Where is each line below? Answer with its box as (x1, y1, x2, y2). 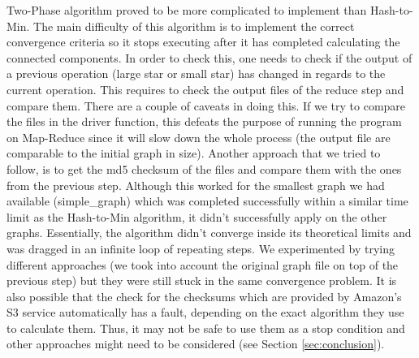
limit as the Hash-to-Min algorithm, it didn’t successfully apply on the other (6, 208, 387, 225)
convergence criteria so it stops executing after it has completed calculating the (6, 33, 400, 50)
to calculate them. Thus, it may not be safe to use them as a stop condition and (6, 319, 405, 336)
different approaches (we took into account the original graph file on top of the (6, 256, 399, 273)
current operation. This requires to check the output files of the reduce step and (6, 80, 404, 97)
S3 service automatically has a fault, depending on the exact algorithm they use (6, 304, 404, 321)
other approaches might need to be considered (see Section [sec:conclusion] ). (6, 335, 385, 352)
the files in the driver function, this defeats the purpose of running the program (6, 113, 402, 130)
